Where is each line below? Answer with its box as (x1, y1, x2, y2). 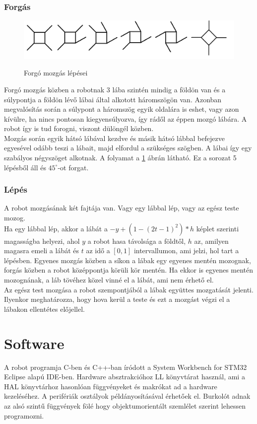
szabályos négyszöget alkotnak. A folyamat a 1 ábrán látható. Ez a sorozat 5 (4, 152, 237, 163)
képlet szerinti (196, 223, 239, 233)
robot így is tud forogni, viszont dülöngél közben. (4, 123, 154, 134)
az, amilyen (194, 235, 229, 246)
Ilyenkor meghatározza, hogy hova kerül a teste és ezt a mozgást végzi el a (4, 294, 230, 304)
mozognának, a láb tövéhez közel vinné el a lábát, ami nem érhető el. (4, 275, 214, 285)
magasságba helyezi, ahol (4, 235, 80, 246)
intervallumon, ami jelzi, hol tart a (133, 245, 239, 256)
